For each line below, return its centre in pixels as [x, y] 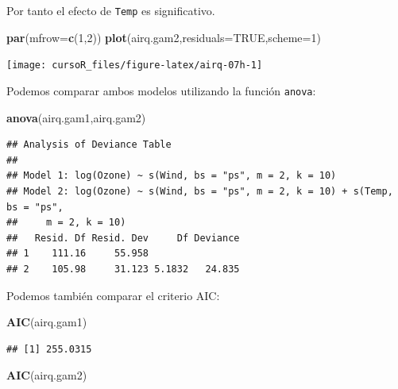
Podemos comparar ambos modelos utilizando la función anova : [161, 90]
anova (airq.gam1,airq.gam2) [76, 117]
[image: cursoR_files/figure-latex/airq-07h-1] [135, 65]
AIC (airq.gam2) [47, 375]
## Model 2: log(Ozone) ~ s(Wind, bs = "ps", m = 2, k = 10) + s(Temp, [200, 191]
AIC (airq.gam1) [47, 322]
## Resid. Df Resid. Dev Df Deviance [123, 238]
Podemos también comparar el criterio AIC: [113, 295]
